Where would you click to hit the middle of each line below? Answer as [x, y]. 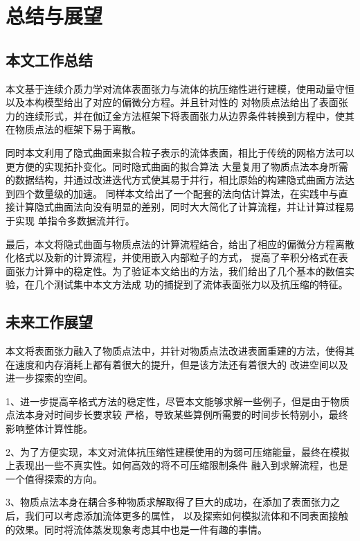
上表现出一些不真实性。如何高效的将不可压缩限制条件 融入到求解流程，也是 [177, 465]
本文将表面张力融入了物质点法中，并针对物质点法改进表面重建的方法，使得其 [180, 351]
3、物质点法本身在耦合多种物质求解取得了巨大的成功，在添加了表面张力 [168, 502]
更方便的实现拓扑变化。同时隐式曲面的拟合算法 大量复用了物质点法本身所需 [177, 166]
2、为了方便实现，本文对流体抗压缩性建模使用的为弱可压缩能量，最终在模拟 [178, 451]
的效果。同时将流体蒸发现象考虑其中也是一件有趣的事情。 [136, 529]
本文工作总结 [49, 59]
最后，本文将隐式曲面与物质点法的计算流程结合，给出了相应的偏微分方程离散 [180, 243]
